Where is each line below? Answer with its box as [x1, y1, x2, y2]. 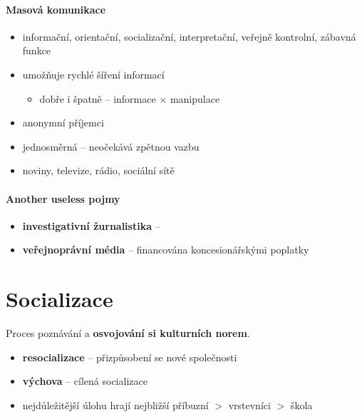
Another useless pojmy [6, 191, 120, 206]
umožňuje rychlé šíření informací [22, 66, 165, 81]
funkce [22, 43, 51, 58]
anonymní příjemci [22, 115, 104, 130]
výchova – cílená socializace [22, 373, 148, 388]
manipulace [170, 91, 220, 106]
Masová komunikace [6, 1, 106, 16]
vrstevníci [228, 397, 271, 412]
